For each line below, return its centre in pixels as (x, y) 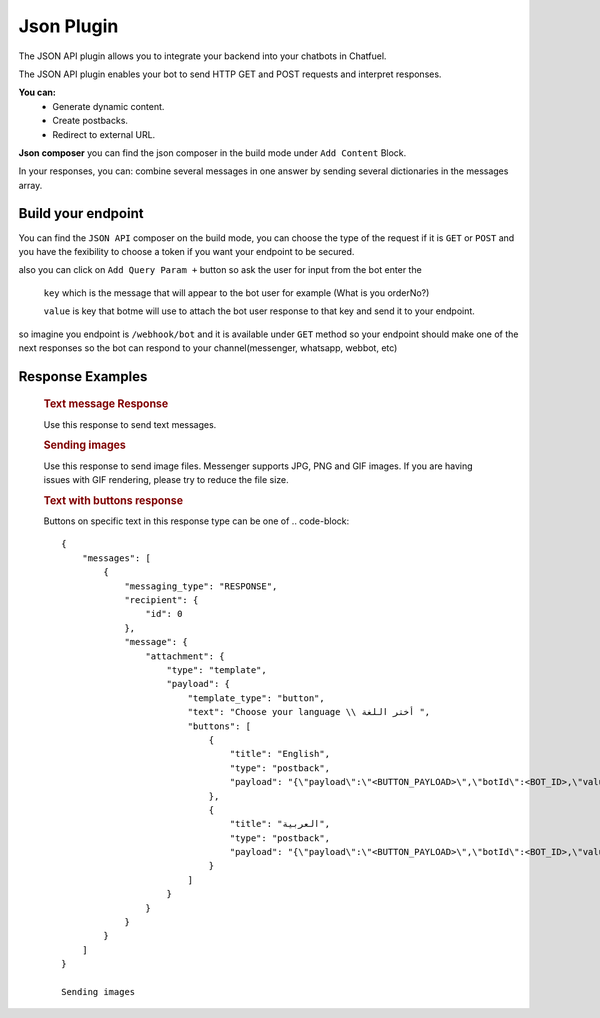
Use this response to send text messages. (130, 424)
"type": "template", (216, 669)
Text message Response (106, 404)
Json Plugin (68, 26)
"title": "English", (279, 754)
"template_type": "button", (256, 698)
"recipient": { (161, 600)
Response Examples (83, 376)
